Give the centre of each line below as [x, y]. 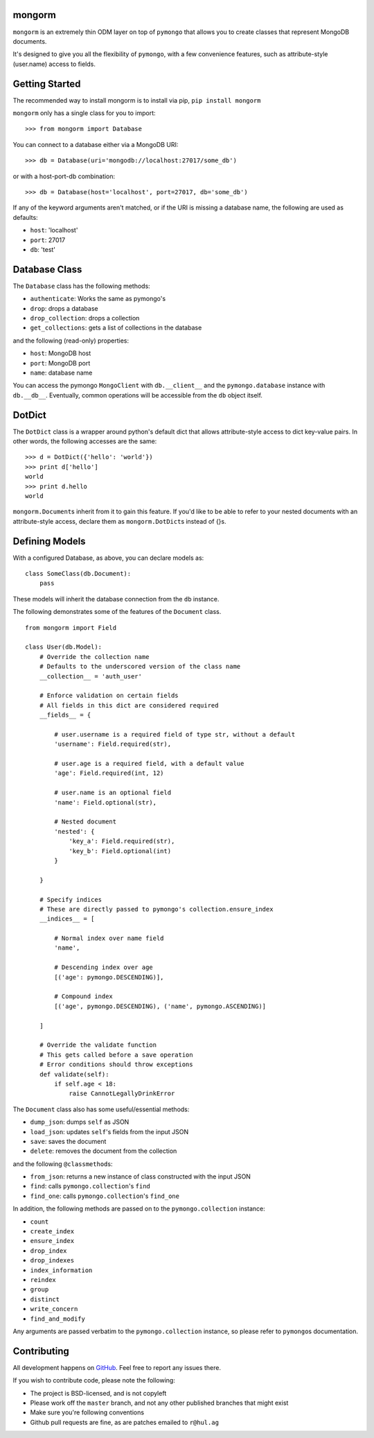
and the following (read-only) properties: [71, 341]
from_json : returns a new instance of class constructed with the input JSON [140, 1176]
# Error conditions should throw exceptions [116, 1064]
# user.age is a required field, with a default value [149, 764]
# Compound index [84, 996]
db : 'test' [43, 249]
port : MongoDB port [60, 363]
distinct [45, 1299]
